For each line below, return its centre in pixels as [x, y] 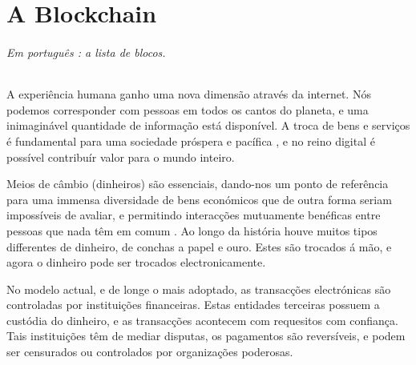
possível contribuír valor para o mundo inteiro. [121, 156]
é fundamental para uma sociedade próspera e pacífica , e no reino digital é [191, 140]
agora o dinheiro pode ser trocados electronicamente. [136, 262]
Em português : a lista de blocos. [86, 52]
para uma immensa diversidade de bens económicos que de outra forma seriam [199, 199]
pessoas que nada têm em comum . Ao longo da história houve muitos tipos [192, 230]
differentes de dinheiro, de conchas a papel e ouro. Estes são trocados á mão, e [199, 246]
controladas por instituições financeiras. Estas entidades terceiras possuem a [193, 305]
